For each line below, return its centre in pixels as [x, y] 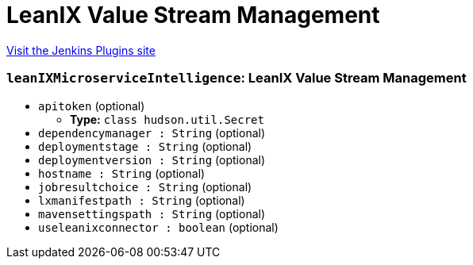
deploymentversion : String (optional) [152, 159]
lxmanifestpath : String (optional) [142, 200]
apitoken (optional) [92, 106]
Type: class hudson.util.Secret [167, 119]
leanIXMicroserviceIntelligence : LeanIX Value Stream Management [236, 78]
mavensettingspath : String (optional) [152, 213]
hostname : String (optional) [122, 173]
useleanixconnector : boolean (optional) [158, 227]
